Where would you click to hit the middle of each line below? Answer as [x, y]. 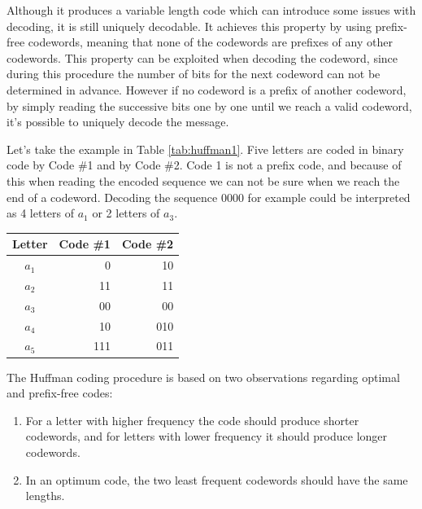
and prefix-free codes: [60, 393]
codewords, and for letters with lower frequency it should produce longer [207, 436]
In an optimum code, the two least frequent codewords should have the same [217, 479]
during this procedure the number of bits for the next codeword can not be [194, 74]
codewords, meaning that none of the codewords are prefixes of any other [210, 42]
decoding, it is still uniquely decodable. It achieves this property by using [189, 26]
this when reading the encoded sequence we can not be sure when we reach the [203, 180]
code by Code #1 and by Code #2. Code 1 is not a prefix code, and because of [204, 165]
